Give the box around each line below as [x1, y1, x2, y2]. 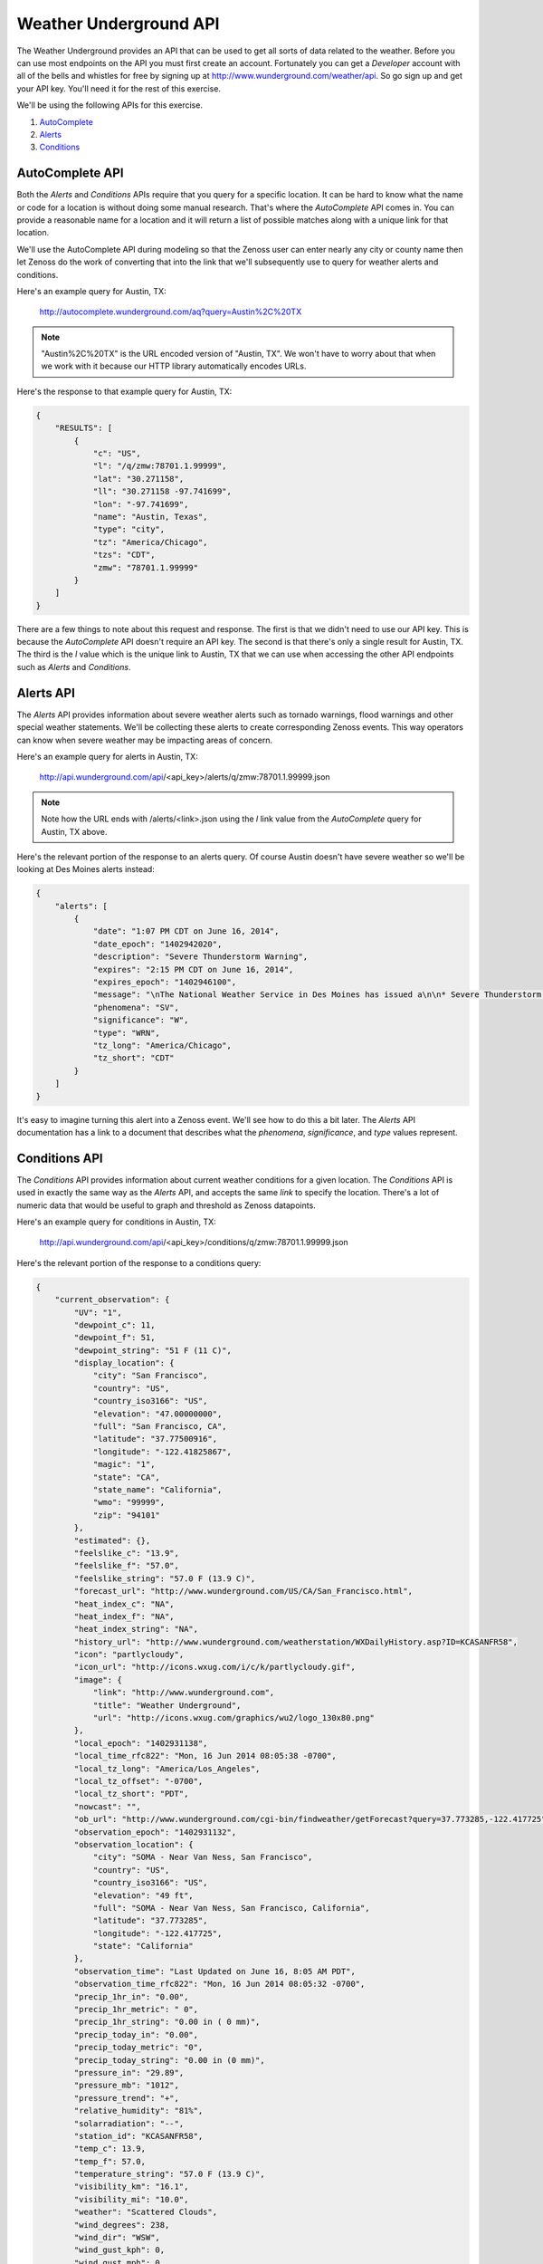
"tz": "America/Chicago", [92, 537, 208, 547]
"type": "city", [92, 524, 166, 534]
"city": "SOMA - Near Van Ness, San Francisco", [92, 1852, 313, 1863]
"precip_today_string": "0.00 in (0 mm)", [73, 2055, 266, 2065]
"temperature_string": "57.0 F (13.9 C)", [73, 2169, 266, 2180]
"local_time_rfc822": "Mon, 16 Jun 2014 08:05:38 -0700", [73, 1751, 337, 1761]
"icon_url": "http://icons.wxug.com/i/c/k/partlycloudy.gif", [73, 1662, 357, 1673]
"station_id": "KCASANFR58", [73, 2131, 204, 2141]
